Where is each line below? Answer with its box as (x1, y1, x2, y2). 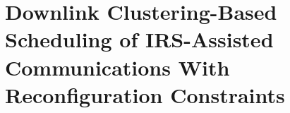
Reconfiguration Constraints (5, 80, 285, 109)
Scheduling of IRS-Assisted (5, 25, 274, 54)
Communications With (5, 52, 230, 81)
